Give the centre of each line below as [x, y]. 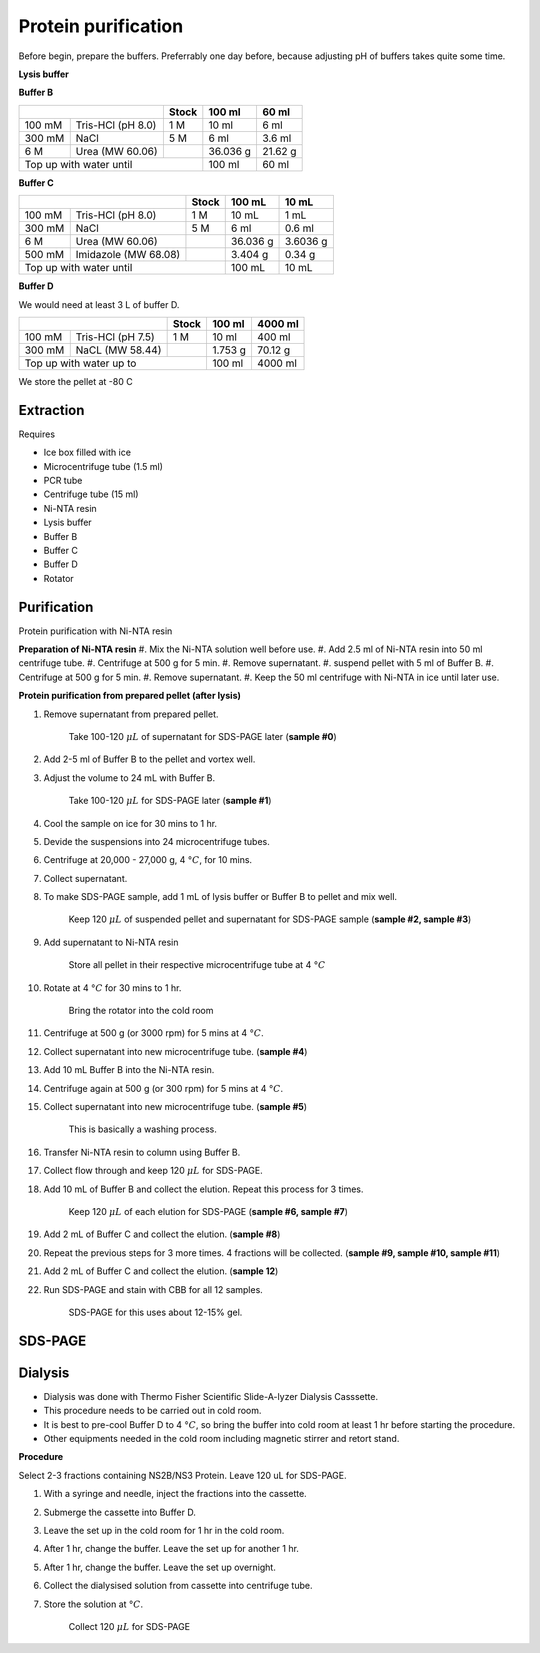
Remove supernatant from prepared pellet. [131, 714]
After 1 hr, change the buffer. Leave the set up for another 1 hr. [171, 1549]
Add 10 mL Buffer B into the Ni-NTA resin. [129, 1070]
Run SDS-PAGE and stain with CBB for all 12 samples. [153, 1289]
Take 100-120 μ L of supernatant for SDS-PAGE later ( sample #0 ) [202, 736]
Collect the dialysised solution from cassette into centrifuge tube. [178, 1586]
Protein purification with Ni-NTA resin [95, 631]
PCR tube [63, 480]
